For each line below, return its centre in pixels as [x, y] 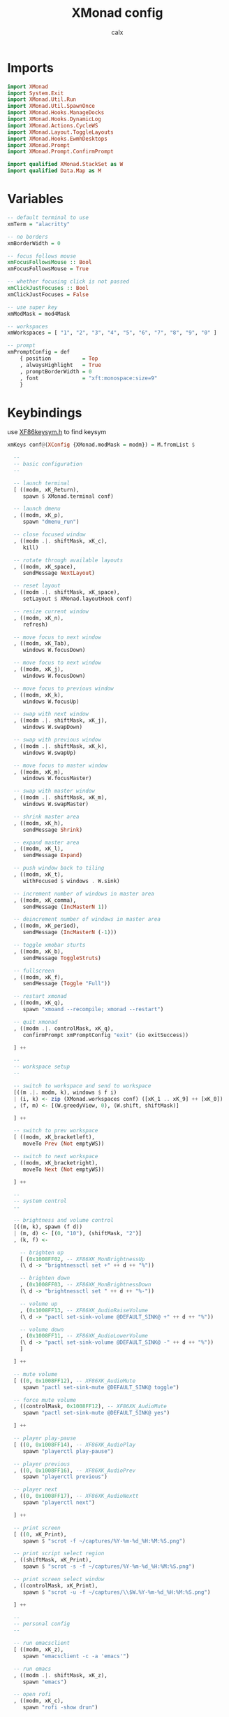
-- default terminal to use [48, 218]
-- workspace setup [42, 1067]
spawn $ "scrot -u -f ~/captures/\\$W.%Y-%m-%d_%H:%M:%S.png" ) [117, 1592]
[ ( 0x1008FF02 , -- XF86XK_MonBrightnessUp [82, 1259]
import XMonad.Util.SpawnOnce [51, 106]
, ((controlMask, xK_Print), [56, 1585]
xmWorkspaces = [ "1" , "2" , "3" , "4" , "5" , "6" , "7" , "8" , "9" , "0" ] [112, 333]
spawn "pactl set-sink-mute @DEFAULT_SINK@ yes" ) [96, 1413]
